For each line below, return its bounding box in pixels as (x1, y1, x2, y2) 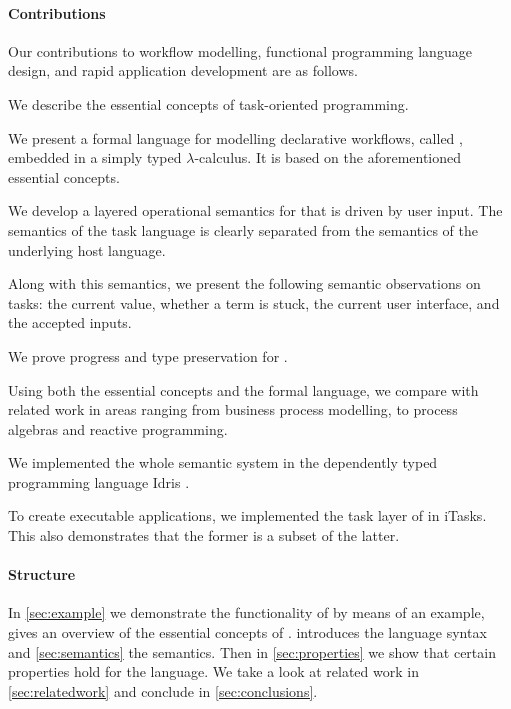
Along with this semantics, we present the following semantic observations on (8, 273, 481, 294)
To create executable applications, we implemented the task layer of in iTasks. (8, 505, 487, 526)
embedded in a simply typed (8, 147, 182, 168)
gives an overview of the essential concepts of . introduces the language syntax (8, 622, 487, 643)
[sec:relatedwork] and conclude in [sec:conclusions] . (8, 680, 318, 701)
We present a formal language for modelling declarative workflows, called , (8, 127, 463, 148)
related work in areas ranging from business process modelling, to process (8, 399, 458, 420)
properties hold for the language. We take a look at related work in (8, 661, 419, 682)
